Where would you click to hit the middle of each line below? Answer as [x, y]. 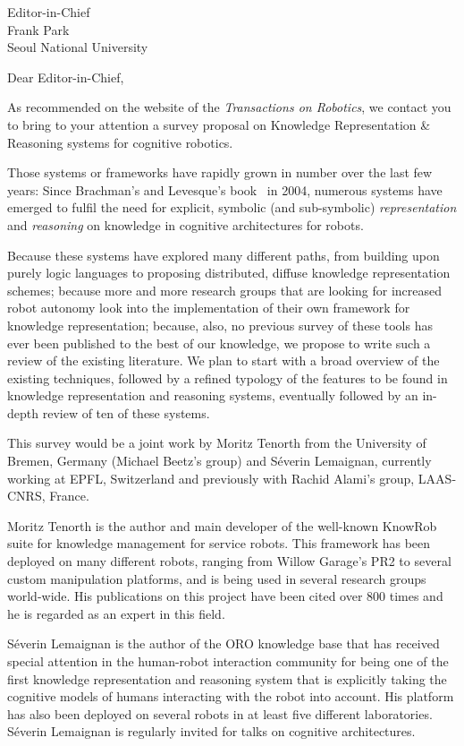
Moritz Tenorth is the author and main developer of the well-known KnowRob [222, 525]
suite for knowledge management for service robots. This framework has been [219, 543]
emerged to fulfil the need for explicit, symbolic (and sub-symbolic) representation [232, 207]
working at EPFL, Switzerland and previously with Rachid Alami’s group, [211, 478]
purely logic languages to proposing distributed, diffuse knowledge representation [229, 273]
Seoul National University [78, 47]
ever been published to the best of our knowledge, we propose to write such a [219, 343]
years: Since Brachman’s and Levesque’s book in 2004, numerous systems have [225, 189]
